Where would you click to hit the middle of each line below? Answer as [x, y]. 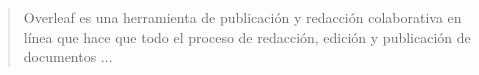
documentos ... [68, 56]
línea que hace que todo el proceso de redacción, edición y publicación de [247, 36]
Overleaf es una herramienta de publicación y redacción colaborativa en [242, 17]
